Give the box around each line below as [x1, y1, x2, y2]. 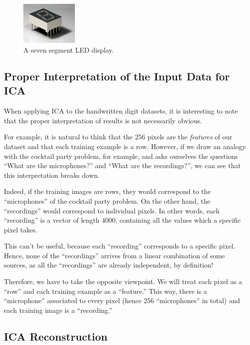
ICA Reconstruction [4, 328, 107, 344]
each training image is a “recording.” [4, 305, 112, 315]
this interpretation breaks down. [4, 170, 100, 180]
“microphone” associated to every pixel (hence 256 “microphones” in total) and [4, 295, 240, 306]
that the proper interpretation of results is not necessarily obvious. [4, 115, 202, 125]
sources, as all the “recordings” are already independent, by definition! [4, 260, 214, 270]
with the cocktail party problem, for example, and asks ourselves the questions [4, 151, 238, 161]
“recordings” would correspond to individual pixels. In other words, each [4, 205, 220, 215]
